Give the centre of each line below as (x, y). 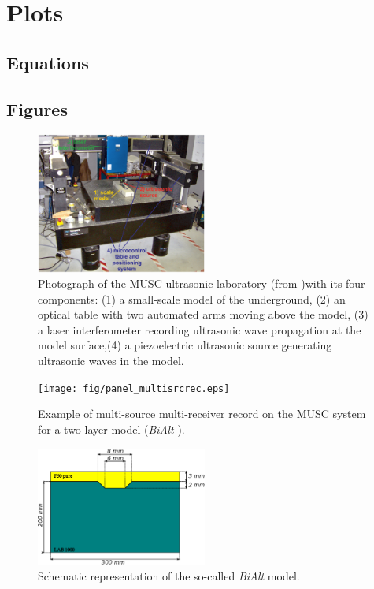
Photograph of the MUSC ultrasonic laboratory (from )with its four (202, 283)
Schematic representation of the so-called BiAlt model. (169, 575)
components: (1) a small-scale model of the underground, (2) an (192, 298)
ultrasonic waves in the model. (111, 361)
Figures (37, 108)
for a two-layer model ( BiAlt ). (111, 429)
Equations (48, 62)
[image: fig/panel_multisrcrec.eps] (134, 388)
